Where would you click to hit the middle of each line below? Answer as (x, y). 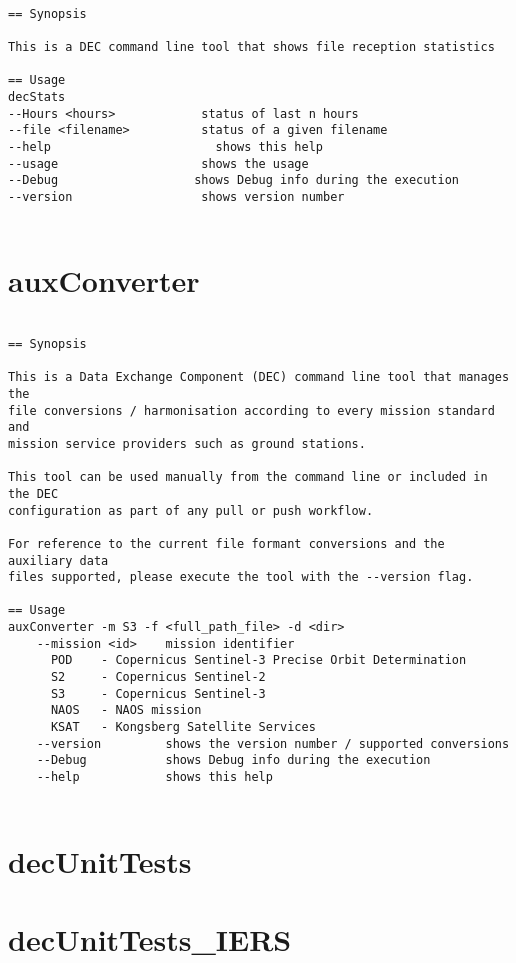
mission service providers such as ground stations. (187, 443)
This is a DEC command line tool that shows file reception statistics (251, 46)
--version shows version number (176, 196)
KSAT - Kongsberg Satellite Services (183, 727)
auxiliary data (58, 560)
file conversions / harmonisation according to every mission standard (251, 410)
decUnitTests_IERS (150, 938)
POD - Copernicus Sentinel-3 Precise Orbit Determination (258, 660)
